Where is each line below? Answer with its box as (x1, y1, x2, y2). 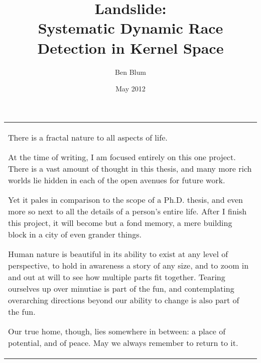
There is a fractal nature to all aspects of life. (8, 131, 168, 143)
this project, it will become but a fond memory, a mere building (8, 216, 232, 228)
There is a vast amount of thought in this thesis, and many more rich (8, 162, 252, 174)
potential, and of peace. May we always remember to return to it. (8, 336, 238, 348)
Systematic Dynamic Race (38, 18, 223, 38)
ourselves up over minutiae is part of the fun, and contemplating (8, 282, 234, 294)
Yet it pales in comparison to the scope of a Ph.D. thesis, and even (8, 193, 243, 205)
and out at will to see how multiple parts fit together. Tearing (8, 271, 225, 283)
